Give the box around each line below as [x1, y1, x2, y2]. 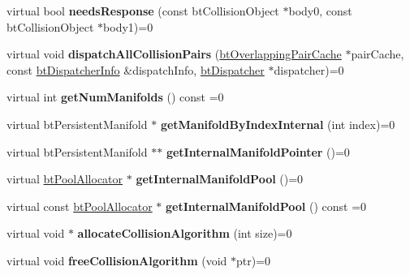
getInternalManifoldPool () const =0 [166, 197, 367, 214]
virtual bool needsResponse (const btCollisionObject [6, 2, 279, 19]
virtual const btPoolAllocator [6, 197, 153, 214]
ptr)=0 [236, 251, 271, 269]
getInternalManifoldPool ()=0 [136, 170, 304, 187]
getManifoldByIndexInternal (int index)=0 [160, 115, 395, 132]
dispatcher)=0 [274, 61, 344, 78]
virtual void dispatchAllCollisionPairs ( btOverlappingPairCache [6, 45, 342, 62]
